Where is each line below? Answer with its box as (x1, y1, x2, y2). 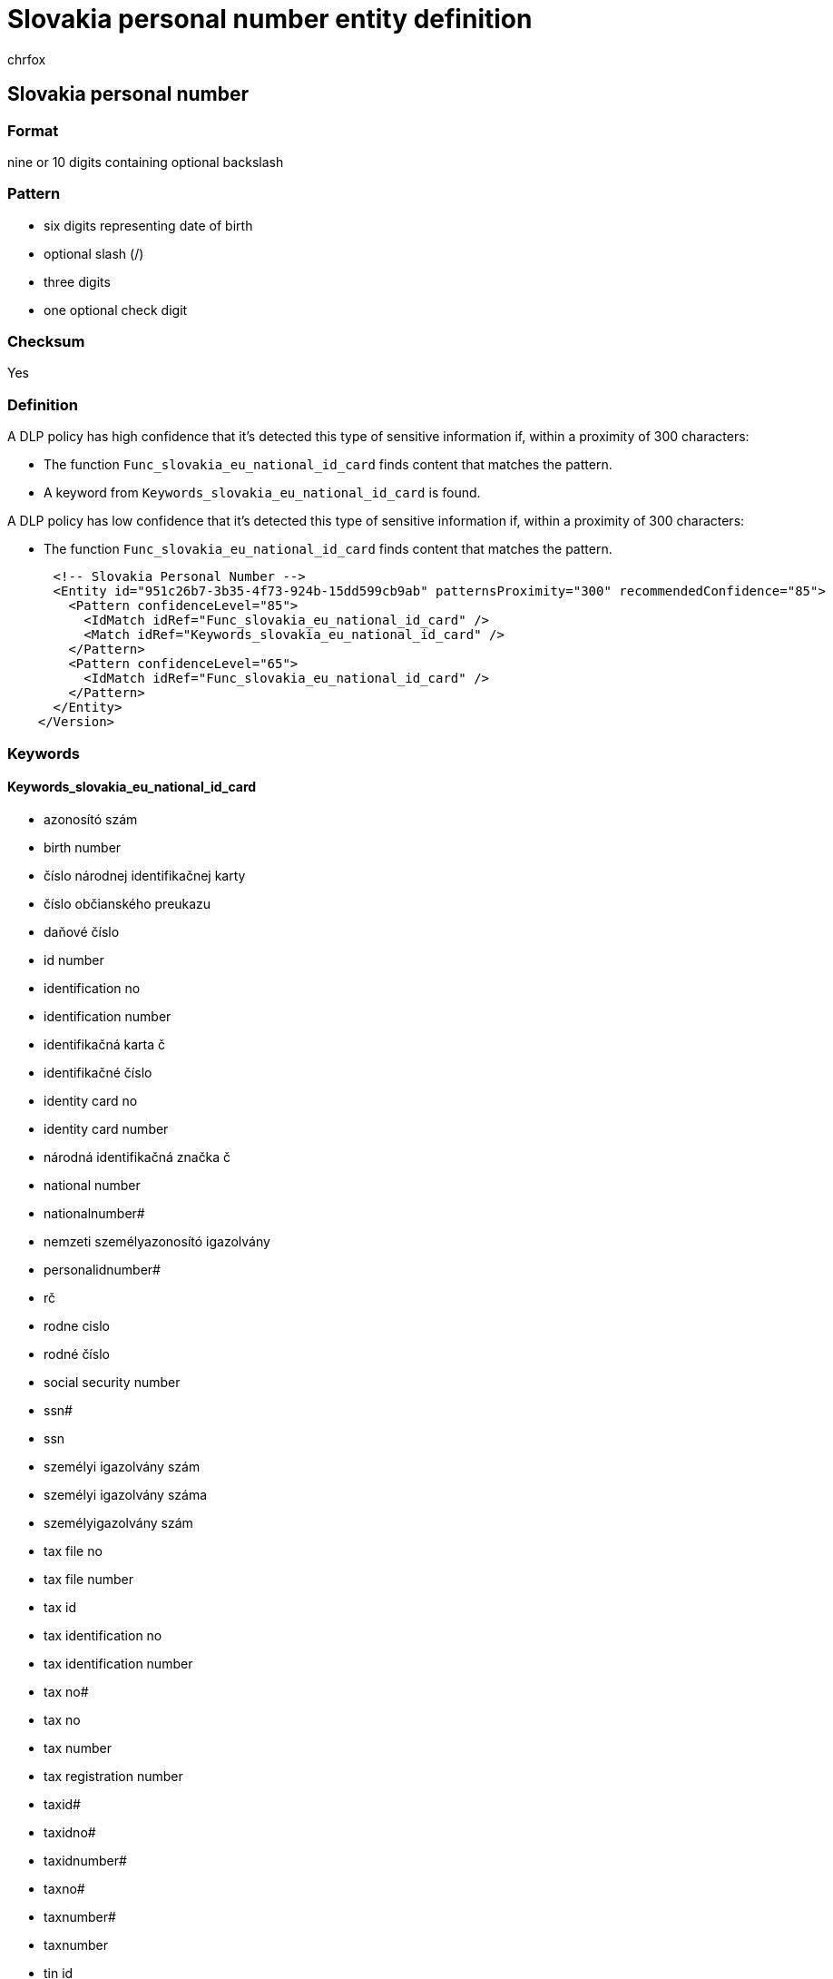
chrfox (7, 51, 46, 67)
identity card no (44, 1092, 138, 1108)
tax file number (44, 1570, 133, 1587)
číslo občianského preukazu (44, 895, 211, 911)
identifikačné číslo (44, 1064, 152, 1080)
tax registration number (44, 1767, 183, 1784)
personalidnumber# (44, 1261, 161, 1277)
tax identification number (44, 1655, 193, 1671)
